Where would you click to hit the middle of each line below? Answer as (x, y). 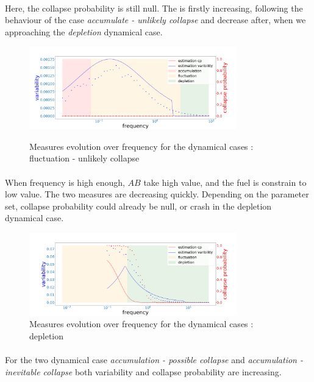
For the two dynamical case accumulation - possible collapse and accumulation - (154, 360)
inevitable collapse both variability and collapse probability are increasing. (143, 371)
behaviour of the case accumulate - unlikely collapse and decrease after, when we (155, 20)
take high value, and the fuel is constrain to (225, 182)
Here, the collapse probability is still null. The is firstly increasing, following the (154, 8)
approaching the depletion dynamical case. (84, 31)
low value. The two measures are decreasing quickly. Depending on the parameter (157, 194)
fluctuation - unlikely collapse (84, 158)
